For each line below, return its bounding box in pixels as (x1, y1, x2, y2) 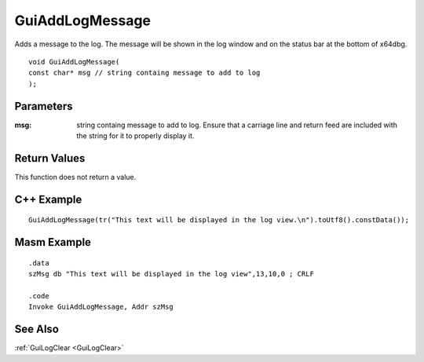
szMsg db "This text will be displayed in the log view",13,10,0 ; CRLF (28, 269, 314, 279)
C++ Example (14, 192, 82, 206)
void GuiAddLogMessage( (28, 57, 120, 66)
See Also (14, 323, 59, 336)
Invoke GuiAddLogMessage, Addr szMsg (28, 302, 174, 312)
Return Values (14, 152, 86, 165)
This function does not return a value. (14, 172, 137, 181)
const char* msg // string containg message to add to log (28, 68, 261, 78)
